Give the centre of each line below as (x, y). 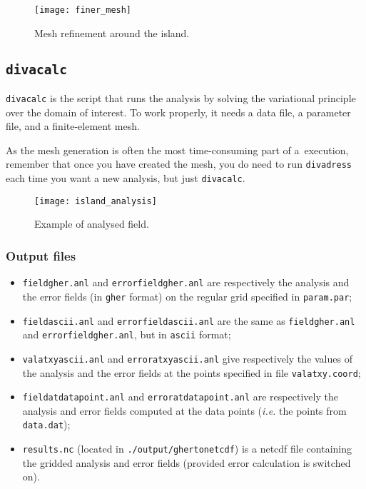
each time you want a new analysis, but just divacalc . (126, 178)
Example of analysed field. (92, 224)
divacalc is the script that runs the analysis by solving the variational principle (181, 98)
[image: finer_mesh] (83, 10)
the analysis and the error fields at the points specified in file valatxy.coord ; (192, 372)
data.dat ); (46, 424)
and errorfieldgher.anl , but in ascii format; (127, 334)
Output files (41, 255)
